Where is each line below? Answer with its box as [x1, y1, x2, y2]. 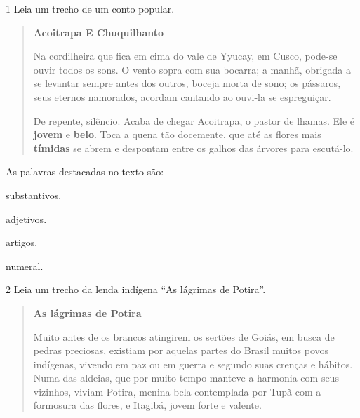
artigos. [6, 235, 38, 250]
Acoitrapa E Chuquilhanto [33, 25, 164, 39]
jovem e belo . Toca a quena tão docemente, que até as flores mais [33, 127, 321, 142]
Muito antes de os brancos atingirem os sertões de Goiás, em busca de [33, 329, 335, 344]
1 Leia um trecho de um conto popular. [6, 1, 175, 15]
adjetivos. [6, 211, 47, 226]
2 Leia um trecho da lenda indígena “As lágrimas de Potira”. [6, 282, 266, 297]
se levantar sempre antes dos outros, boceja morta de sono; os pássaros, [33, 76, 341, 90]
